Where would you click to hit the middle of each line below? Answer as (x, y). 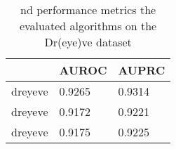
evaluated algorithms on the (88, 26)
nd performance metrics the (88, 9)
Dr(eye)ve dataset (88, 42)
